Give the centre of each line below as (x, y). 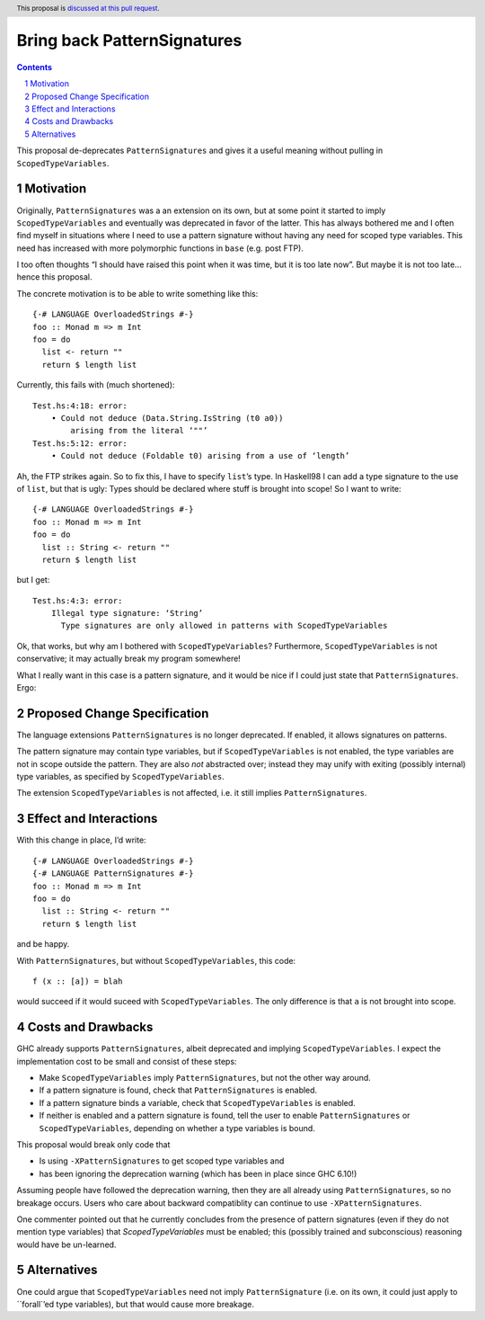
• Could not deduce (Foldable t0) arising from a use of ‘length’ (200, 456)
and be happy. (43, 944)
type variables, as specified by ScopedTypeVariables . (120, 777)
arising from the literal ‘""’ (139, 431)
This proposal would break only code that (93, 1144)
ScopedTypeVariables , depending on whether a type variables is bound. (177, 1128)
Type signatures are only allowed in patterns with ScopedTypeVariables (224, 626)
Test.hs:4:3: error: (78, 601)
